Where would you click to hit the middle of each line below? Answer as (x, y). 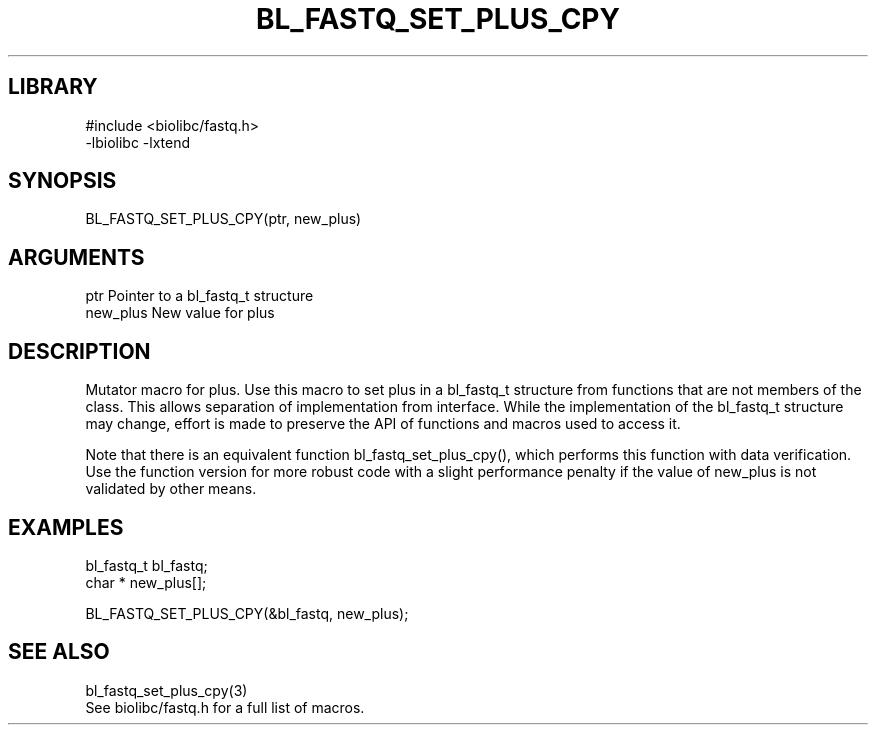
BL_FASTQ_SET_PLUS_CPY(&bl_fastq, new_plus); (247, 613)
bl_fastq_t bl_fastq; (146, 565)
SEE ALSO (59, 652)
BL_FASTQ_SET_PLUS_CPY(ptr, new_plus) (223, 219)
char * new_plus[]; (146, 582)
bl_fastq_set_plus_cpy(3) (166, 690)
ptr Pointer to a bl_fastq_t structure (199, 296)
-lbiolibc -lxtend (138, 142)
